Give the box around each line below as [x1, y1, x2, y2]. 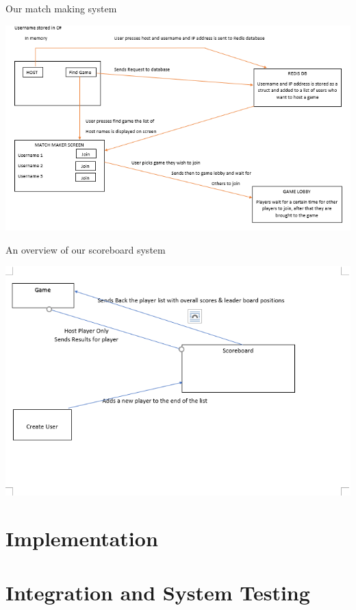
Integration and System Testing [5, 578, 310, 606]
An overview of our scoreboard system [5, 242, 166, 256]
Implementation [5, 524, 158, 552]
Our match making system [5, 1, 117, 15]
